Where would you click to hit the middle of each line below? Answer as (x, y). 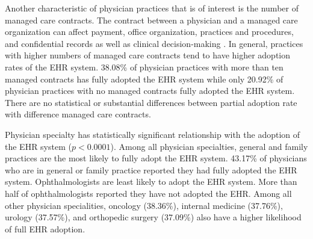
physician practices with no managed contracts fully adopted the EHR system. (150, 91)
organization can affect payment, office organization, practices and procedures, (149, 32)
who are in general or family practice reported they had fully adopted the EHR (151, 169)
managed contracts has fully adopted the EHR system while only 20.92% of (144, 79)
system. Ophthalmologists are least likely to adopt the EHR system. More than (151, 182)
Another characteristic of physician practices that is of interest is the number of (152, 8)
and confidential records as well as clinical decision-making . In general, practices (154, 43)
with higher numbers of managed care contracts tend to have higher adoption (148, 55)
